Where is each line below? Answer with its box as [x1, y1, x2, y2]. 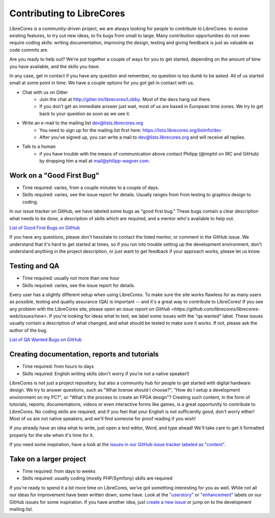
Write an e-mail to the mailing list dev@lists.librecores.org [22, 120, 144, 126]
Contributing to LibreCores [9, 8, 125, 19]
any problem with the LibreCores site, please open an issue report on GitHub [9, 306, 171, 312]
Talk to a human [22, 143, 56, 150]
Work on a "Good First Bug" [9, 171, 99, 179]
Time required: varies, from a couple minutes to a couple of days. [22, 185, 159, 191]
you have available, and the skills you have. [9, 63, 100, 69]
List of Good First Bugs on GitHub [9, 225, 80, 231]
